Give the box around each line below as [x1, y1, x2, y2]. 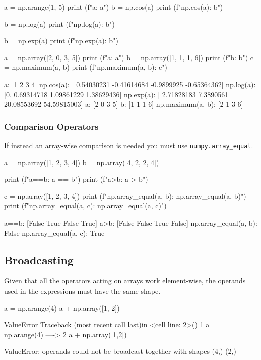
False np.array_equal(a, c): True [4, 227, 105, 238]
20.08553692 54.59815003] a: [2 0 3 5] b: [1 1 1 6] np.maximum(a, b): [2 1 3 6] [4, 99, 243, 109]
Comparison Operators [4, 120, 99, 132]
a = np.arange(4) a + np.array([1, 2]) [4, 302, 120, 313]
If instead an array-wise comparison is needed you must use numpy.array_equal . [4, 139, 253, 150]
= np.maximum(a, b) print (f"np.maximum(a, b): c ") [4, 62, 168, 73]
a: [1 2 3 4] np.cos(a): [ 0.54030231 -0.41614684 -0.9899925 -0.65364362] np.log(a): [4, 79, 256, 89]
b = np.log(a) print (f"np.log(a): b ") [4, 18, 115, 29]
